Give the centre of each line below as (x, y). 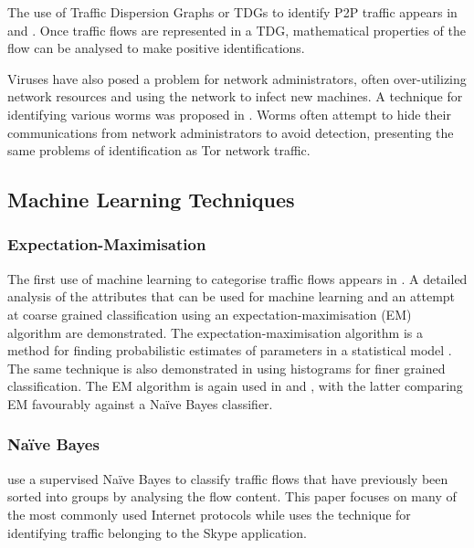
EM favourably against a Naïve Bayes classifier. (140, 403)
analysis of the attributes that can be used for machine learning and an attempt (232, 296)
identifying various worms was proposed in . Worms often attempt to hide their (229, 114)
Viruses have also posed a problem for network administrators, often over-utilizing (237, 78)
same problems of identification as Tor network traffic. (159, 150)
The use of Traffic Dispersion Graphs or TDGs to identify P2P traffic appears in (232, 12)
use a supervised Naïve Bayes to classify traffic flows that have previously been (228, 478)
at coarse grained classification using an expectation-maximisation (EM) (210, 314)
